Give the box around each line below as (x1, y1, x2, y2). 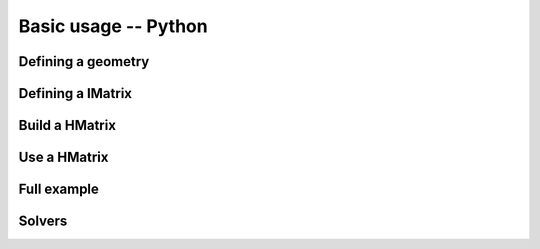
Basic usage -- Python (18, 15, 209, 37)
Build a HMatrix (18, 117, 117, 134)
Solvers (18, 213, 68, 230)
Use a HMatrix (18, 149, 109, 166)
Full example (18, 181, 100, 198)
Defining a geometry (18, 53, 150, 70)
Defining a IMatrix (18, 85, 133, 102)
